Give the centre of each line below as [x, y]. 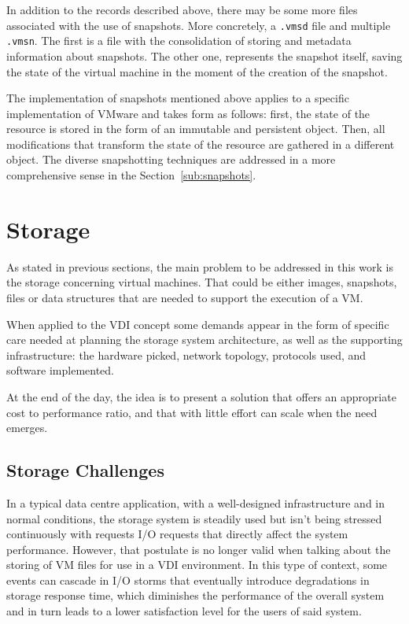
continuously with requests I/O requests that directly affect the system [177, 534]
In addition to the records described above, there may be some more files [182, 9]
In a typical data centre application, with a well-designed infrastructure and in [196, 502]
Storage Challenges [85, 470]
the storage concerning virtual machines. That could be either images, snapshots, [202, 282]
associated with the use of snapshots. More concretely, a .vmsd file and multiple [199, 25]
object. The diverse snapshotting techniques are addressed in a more [171, 159]
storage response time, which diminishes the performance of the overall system [195, 595]
